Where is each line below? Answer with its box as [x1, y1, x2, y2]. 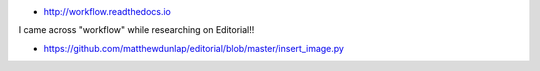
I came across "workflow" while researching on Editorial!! [18, 24, 255, 36]
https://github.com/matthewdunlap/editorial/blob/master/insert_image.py [43, 42, 345, 54]
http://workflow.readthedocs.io [43, 6, 172, 17]
